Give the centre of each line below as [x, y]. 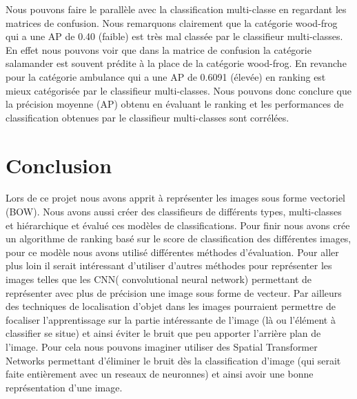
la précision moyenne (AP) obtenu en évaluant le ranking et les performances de [175, 104]
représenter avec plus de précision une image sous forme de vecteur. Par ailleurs [174, 292]
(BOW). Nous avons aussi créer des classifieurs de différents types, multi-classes [174, 212]
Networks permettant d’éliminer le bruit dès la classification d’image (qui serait [173, 360]
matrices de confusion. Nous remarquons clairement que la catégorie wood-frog [172, 22]
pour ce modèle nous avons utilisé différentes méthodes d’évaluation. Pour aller [172, 252]
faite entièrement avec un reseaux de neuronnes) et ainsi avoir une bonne [160, 374]
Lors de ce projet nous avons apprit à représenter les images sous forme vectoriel [175, 198]
